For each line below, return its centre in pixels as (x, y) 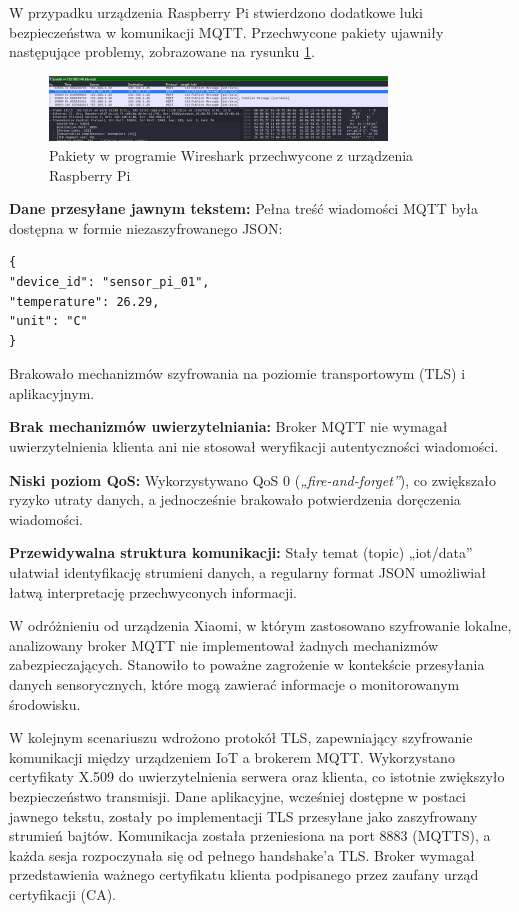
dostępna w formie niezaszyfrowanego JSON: (146, 227)
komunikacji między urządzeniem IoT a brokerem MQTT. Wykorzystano (232, 756)
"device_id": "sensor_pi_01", (109, 281)
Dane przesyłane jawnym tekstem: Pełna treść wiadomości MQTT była (244, 208)
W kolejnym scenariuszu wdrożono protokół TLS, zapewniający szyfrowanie (241, 737)
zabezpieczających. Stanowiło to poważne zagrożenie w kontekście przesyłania (247, 664)
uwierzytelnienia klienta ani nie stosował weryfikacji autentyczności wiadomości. (254, 446)
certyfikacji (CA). (62, 893)
